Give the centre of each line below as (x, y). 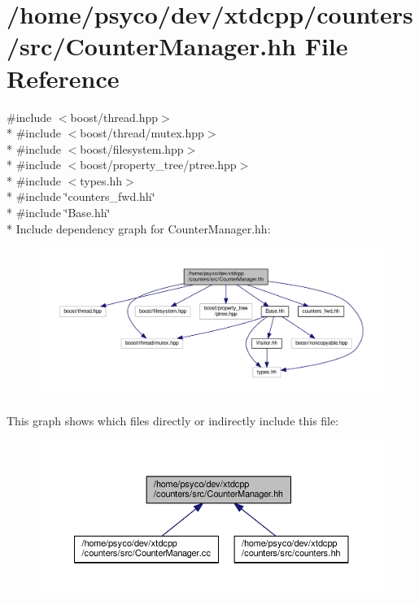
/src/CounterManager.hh (151, 46)
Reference (63, 78)
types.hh (101, 180)
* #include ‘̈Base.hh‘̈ (59, 213)
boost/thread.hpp (114, 117)
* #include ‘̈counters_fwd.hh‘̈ (81, 196)
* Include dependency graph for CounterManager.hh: (139, 228)
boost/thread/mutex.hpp (142, 133)
